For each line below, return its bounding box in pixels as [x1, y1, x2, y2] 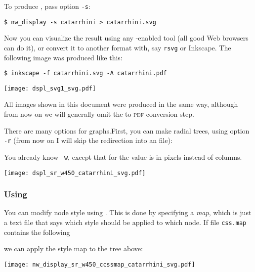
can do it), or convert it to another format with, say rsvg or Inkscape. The [4, 42, 231, 52]
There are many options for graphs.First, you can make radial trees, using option [4, 125, 250, 136]
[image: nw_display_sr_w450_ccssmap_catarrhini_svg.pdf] [4, 261, 195, 268]
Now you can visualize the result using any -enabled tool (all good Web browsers [4, 33, 249, 43]
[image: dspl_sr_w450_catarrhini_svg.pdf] [4, 169, 146, 177]
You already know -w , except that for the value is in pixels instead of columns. [4, 151, 242, 162]
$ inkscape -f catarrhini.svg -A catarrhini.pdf [4, 70, 167, 77]
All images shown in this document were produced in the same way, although [4, 99, 238, 109]
